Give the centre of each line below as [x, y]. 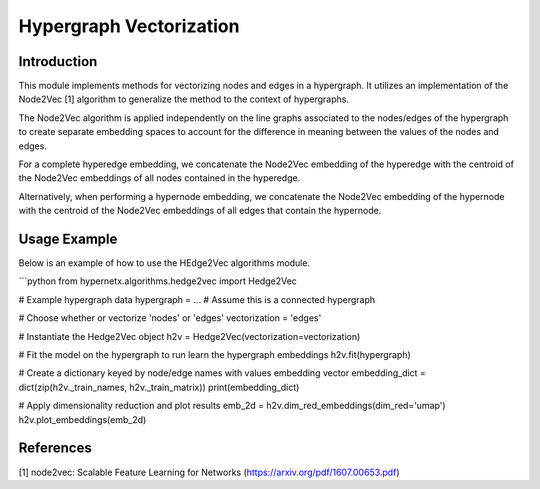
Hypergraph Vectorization [129, 26]
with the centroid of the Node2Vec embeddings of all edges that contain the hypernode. [200, 211]
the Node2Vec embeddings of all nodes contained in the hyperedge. [159, 178]
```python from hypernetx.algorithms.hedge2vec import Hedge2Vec [157, 281]
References [55, 448]
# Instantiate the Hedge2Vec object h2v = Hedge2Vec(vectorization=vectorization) [189, 336]
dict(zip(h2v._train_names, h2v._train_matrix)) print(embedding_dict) [159, 387]
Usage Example [68, 239]
